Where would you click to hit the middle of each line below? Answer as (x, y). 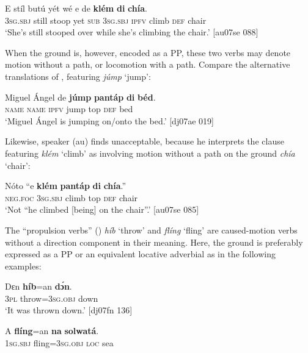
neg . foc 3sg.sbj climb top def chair (71, 197)
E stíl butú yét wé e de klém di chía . (76, 8)
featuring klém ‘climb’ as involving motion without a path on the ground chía (150, 153)
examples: (23, 266)
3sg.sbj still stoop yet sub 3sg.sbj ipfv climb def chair (106, 20)
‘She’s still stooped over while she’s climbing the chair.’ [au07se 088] (132, 32)
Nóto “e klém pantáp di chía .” (66, 186)
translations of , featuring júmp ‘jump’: (78, 76)
